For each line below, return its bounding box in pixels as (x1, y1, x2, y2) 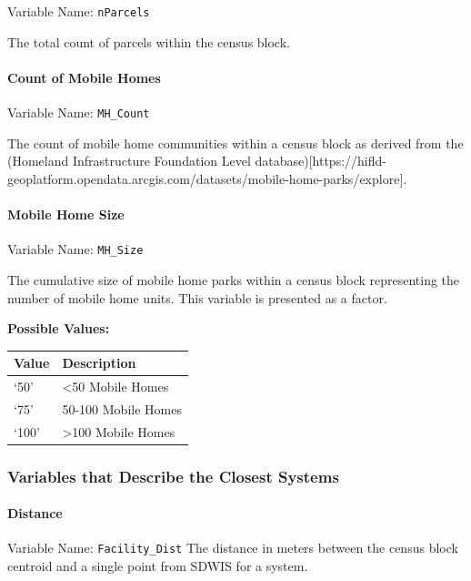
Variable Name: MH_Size (7, 240, 144, 259)
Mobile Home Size (7, 205, 125, 224)
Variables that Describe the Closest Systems (7, 464, 339, 487)
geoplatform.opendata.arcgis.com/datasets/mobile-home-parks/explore (7, 168, 400, 188)
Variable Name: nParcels (7, 2, 150, 20)
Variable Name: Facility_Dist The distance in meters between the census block (7, 538, 458, 557)
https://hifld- (312, 151, 386, 170)
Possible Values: (7, 319, 110, 338)
